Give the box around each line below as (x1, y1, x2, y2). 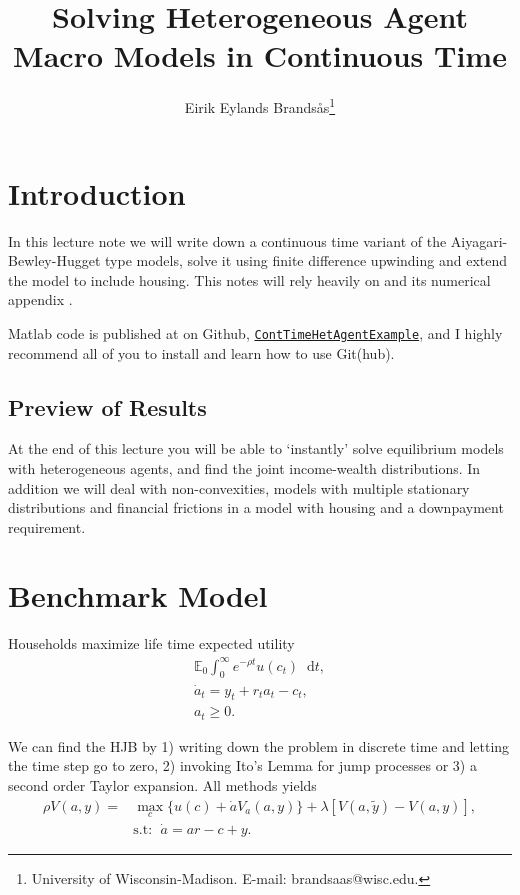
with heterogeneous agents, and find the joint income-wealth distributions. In (8, 457, 481, 478)
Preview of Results (8, 391, 207, 422)
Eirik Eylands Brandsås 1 (184, 94, 336, 117)
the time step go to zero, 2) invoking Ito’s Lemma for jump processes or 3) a (8, 755, 477, 776)
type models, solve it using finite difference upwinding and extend (105, 250, 508, 271)
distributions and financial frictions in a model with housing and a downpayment (8, 497, 504, 518)
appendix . (8, 289, 73, 310)
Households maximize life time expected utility (8, 633, 295, 654)
